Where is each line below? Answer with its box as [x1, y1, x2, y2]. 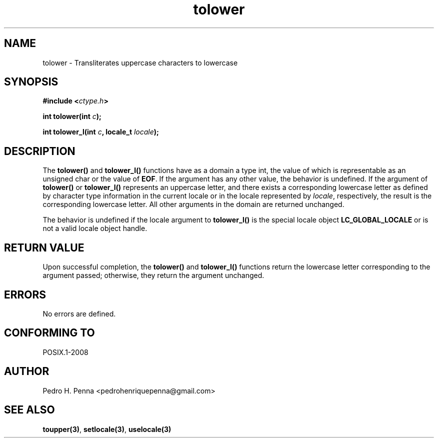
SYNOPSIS [4, 75, 58, 88]
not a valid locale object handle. [42, 224, 147, 233]
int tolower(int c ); [42, 112, 101, 121]
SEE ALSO [4, 403, 55, 416]
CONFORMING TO [4, 326, 95, 339]
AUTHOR [4, 365, 49, 378]
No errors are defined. [42, 309, 116, 318]
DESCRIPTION [4, 144, 75, 157]
